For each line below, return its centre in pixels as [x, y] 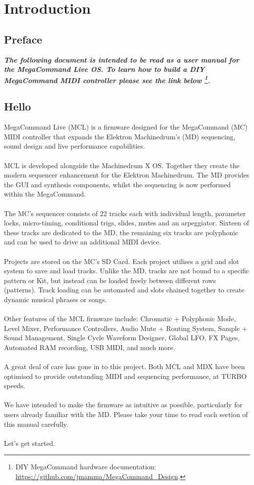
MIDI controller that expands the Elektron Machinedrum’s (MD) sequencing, [120, 136]
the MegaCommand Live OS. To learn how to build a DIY [105, 69]
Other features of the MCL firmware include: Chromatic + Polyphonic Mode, [120, 319]
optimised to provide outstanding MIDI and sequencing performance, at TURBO [125, 376]
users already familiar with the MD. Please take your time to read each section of [126, 414]
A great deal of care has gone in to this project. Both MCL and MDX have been [125, 366]
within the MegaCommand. [45, 194]
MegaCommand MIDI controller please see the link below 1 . [107, 79]
